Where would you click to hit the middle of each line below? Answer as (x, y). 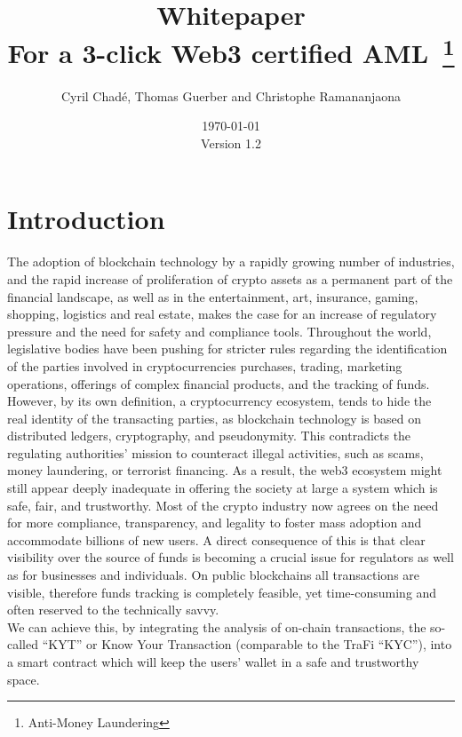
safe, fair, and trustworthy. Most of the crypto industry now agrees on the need (223, 505)
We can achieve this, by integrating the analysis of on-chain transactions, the (217, 626)
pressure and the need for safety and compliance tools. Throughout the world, (219, 331)
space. (24, 679)
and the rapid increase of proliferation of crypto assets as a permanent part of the (230, 278)
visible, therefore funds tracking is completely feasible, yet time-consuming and (222, 592)
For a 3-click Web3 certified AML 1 (231, 51)
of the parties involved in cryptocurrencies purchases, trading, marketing (205, 365)
